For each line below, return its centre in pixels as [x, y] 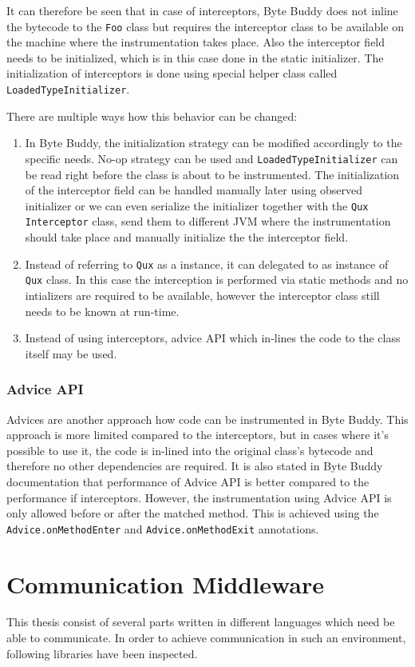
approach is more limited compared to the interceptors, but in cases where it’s [198, 435]
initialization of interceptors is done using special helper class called [172, 73]
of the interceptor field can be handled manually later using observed [194, 190]
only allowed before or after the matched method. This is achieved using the [193, 513]
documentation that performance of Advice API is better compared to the [188, 481]
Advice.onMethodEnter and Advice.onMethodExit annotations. [163, 528]
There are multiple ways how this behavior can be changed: [152, 116]
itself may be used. [71, 353]
